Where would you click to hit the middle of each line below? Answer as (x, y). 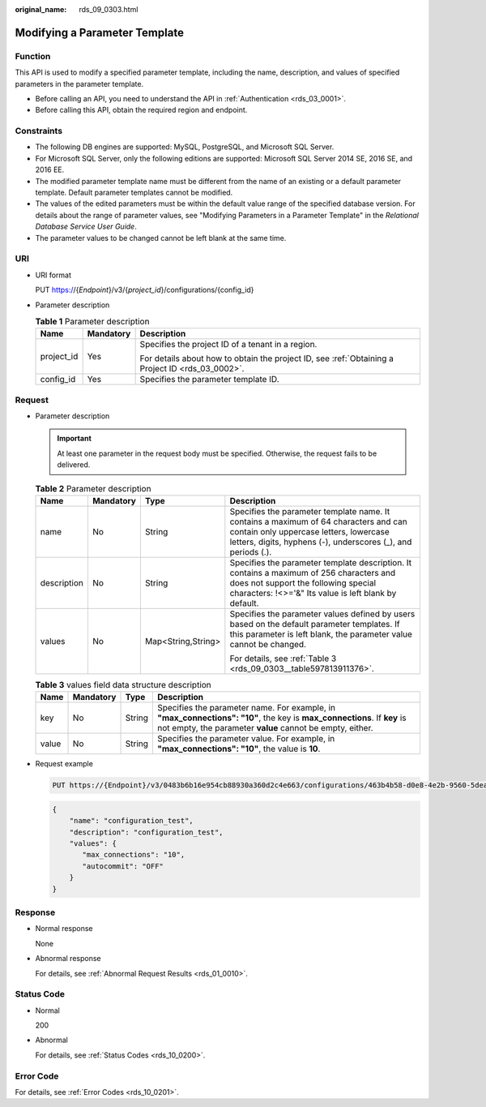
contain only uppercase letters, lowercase (310, 531)
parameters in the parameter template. (79, 84)
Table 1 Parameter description (92, 322)
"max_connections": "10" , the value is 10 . (239, 749)
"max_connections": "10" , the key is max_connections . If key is (282, 718)
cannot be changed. (268, 644)
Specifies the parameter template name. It (310, 511)
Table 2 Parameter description (93, 488)
